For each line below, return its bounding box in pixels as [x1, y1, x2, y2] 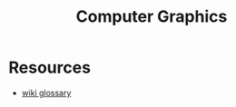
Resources [8, 57, 92, 78]
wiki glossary [21, 87, 72, 98]
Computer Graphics [75, 6, 228, 27]
